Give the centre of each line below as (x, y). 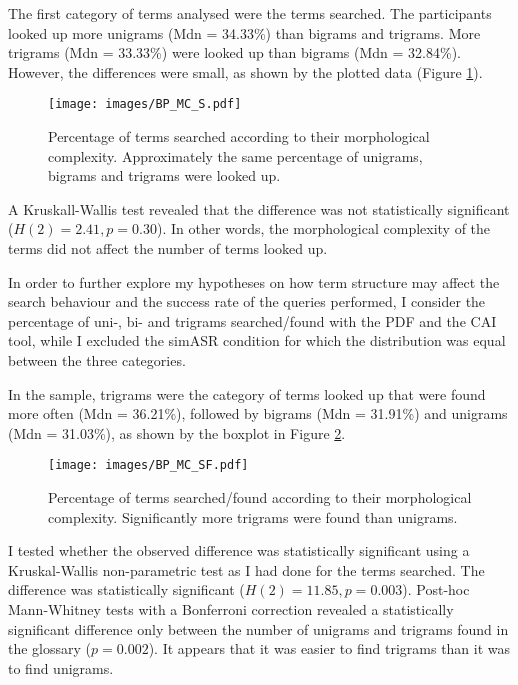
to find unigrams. (61, 667)
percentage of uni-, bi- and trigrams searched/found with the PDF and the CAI (252, 320)
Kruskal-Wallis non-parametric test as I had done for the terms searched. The (246, 569)
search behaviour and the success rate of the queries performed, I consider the (247, 301)
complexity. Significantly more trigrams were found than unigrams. (253, 516)
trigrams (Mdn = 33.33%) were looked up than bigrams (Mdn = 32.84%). (234, 52)
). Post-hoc (436, 589)
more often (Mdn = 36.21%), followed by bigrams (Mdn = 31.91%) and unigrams (258, 413)
